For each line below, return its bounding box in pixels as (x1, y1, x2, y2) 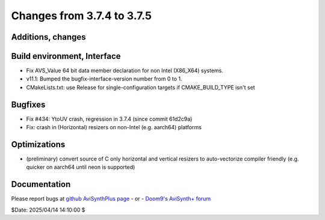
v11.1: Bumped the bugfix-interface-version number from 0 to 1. (26, 75, 182, 82)
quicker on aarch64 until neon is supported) (26, 163, 135, 171)
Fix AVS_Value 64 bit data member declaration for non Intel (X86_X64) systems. (26, 67, 224, 75)
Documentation (11, 179, 71, 189)
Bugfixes (11, 99, 46, 109)
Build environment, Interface (11, 51, 121, 61)
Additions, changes (11, 32, 87, 42)
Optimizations (11, 139, 66, 150)
